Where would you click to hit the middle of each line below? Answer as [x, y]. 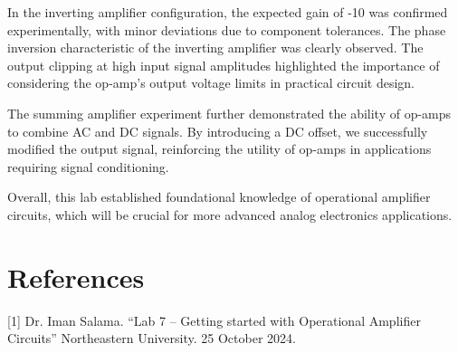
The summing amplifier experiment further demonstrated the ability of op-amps [229, 113]
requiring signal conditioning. [88, 166]
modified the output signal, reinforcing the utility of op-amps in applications [219, 149]
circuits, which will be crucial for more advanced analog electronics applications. [230, 214]
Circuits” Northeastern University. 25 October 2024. [152, 338]
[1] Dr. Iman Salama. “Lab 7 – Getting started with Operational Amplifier [214, 320]
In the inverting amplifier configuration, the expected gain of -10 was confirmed [228, 12]
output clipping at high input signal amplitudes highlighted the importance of [224, 65]
